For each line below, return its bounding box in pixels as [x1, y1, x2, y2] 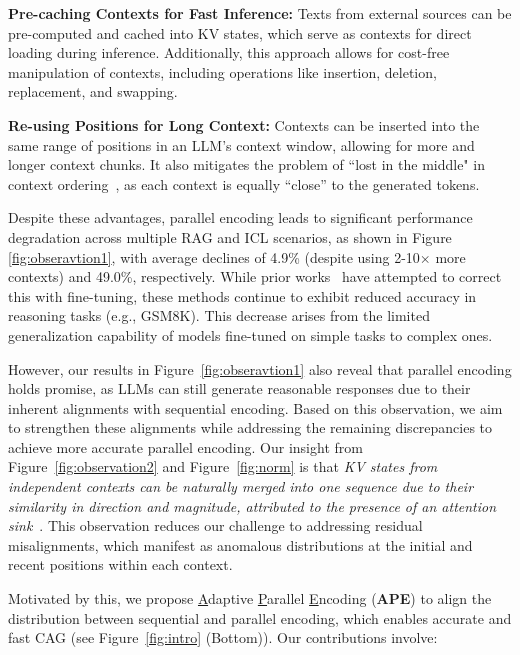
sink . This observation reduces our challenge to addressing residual [8, 515, 423, 536]
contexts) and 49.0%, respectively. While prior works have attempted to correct [8, 266, 502, 287]
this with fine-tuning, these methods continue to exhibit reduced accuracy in [8, 285, 477, 306]
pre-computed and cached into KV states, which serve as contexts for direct [8, 22, 472, 43]
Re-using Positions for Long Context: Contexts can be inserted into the [8, 114, 480, 135]
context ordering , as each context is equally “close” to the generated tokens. [8, 173, 480, 194]
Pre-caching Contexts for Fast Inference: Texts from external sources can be [8, 3, 512, 23]
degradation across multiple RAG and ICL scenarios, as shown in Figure [8, 226, 452, 247]
